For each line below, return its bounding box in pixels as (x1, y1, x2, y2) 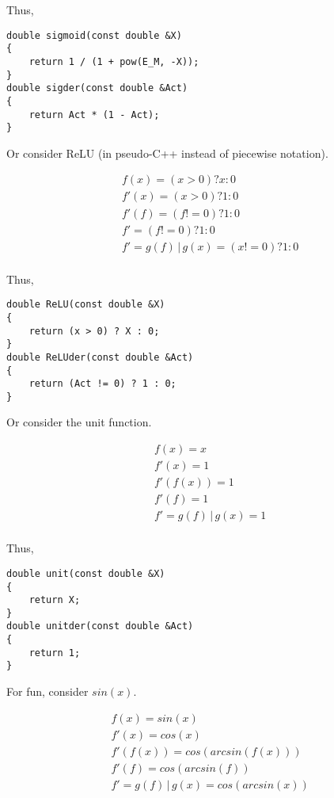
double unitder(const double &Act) (6, 620, 194, 632)
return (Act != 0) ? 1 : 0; (28, 378, 176, 390)
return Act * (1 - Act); (28, 109, 160, 120)
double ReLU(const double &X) (6, 299, 165, 311)
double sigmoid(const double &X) (6, 29, 182, 41)
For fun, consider (6, 683, 89, 700)
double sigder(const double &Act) (6, 82, 188, 94)
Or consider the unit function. (6, 414, 152, 430)
